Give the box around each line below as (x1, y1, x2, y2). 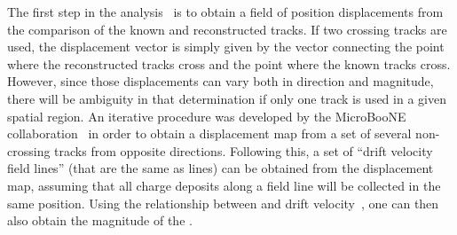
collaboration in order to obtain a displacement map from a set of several (7, 124, 412, 143)
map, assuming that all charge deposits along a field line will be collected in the (7, 176, 441, 194)
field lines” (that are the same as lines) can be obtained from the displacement (7, 159, 434, 177)
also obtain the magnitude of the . (7, 211, 193, 230)
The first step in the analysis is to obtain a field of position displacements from (7, 3, 444, 20)
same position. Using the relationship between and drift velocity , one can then (7, 193, 439, 212)
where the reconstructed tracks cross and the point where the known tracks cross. (7, 54, 451, 73)
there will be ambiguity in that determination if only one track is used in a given (7, 89, 446, 107)
